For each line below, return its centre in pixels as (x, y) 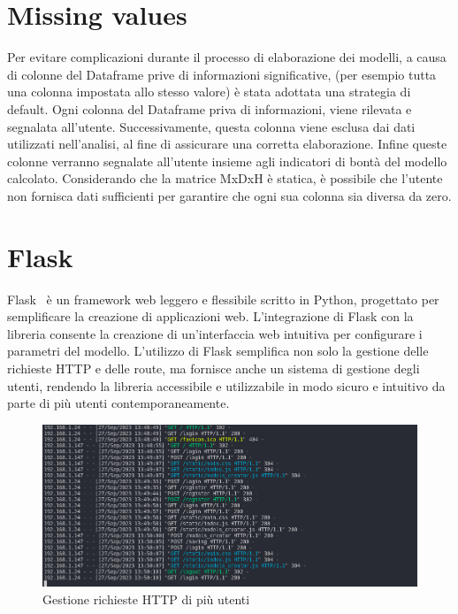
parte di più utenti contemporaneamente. (118, 403)
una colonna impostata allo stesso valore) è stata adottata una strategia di (209, 92)
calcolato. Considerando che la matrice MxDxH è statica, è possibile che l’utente (225, 178)
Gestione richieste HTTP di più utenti (146, 599)
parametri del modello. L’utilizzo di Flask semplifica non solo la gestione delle (218, 351)
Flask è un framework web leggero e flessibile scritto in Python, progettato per (223, 299)
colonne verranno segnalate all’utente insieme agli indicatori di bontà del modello (227, 161)
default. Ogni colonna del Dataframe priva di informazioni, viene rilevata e (210, 108)
